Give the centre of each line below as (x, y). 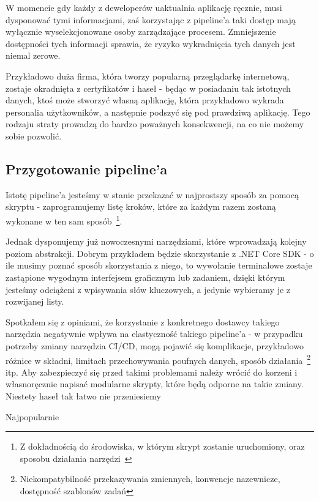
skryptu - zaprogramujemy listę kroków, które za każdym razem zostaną (141, 206)
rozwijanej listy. (35, 301)
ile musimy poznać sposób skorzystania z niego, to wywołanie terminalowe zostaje (159, 265)
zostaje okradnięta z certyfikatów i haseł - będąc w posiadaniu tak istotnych (148, 88)
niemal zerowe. (33, 55)
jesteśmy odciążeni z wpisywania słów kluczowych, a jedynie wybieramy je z (148, 289)
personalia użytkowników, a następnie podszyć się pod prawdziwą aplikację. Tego (158, 112)
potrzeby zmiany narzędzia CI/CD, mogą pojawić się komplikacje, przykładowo (155, 345)
